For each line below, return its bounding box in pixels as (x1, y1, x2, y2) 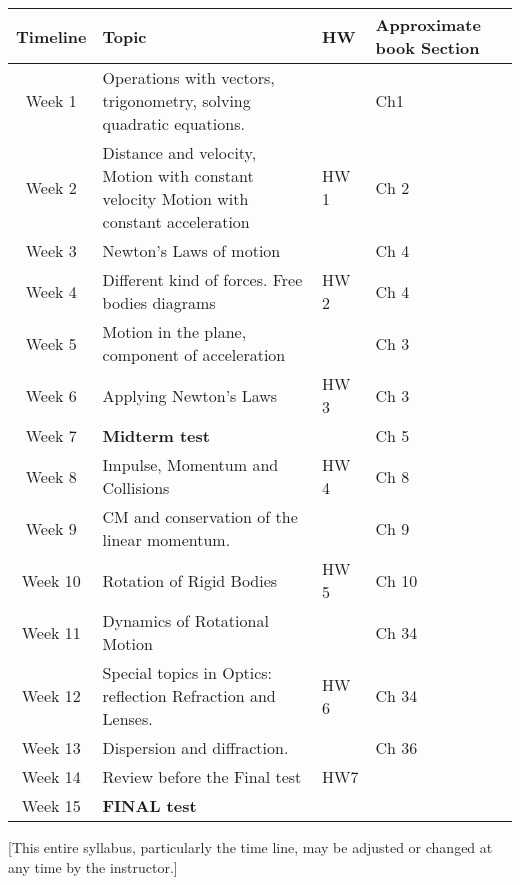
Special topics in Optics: (102, 661, 273, 684)
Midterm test (102, 424, 210, 447)
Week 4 (25, 279, 77, 303)
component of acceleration (102, 343, 286, 366)
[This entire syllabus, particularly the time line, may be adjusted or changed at (8, 837, 493, 857)
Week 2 (25, 175, 77, 199)
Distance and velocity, (102, 141, 257, 164)
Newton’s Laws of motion (102, 239, 281, 262)
